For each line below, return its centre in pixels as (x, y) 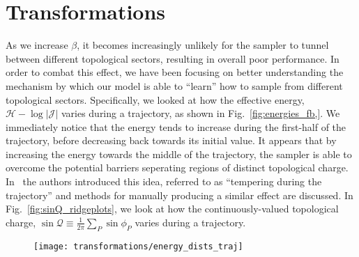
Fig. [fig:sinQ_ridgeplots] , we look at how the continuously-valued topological (172, 209)
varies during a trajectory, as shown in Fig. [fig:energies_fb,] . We (200, 113)
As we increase (37, 45)
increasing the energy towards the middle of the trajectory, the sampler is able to (179, 154)
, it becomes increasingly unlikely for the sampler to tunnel (203, 45)
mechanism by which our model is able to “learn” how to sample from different (174, 85)
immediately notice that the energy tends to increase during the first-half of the (176, 126)
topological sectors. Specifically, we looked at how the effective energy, (155, 99)
